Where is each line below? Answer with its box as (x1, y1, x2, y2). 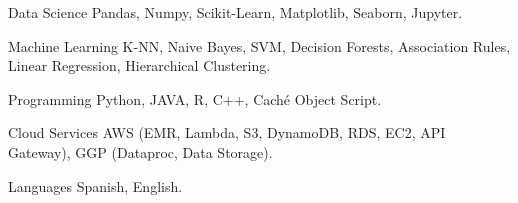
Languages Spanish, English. (8, 175, 183, 196)
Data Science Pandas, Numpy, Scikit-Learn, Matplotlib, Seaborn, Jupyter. (8, 2, 463, 22)
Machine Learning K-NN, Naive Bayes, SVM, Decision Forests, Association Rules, (8, 35, 511, 56)
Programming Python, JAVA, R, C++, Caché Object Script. (8, 88, 382, 109)
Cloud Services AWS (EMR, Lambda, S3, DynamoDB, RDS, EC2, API (8, 122, 446, 143)
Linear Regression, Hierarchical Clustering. (8, 55, 271, 76)
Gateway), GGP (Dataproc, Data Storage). (8, 141, 273, 162)
